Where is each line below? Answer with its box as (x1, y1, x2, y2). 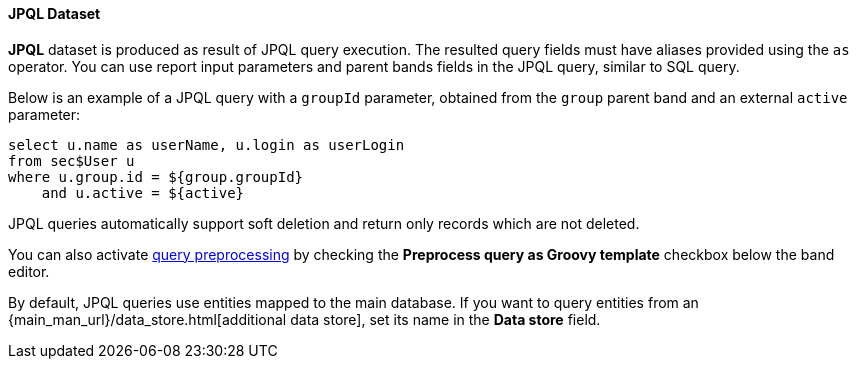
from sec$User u (8, 152, 135, 169)
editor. (8, 262, 50, 280)
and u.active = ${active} (41, 184, 245, 201)
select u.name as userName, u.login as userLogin (8, 136, 405, 153)
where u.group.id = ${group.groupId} (8, 168, 304, 185)
